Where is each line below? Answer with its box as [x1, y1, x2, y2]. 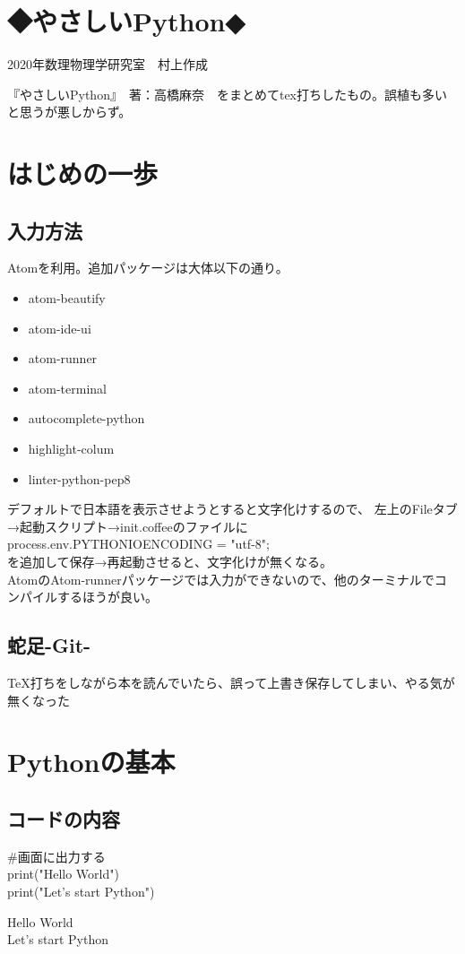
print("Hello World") [7, 864, 119, 883]
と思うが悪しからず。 [7, 102, 132, 121]
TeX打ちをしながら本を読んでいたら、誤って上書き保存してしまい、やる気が [7, 673, 455, 691]
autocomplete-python [28, 409, 145, 428]
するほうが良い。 [56, 587, 158, 606]
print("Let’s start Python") [7, 881, 155, 900]
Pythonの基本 [7, 743, 176, 780]
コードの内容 [7, 804, 120, 832]
